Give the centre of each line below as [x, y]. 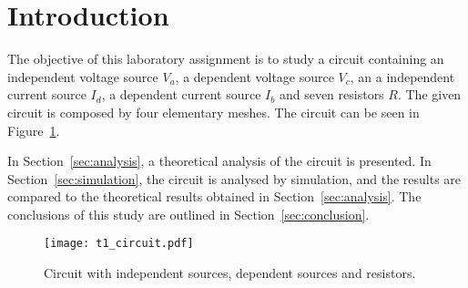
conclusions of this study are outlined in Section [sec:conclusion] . [188, 214]
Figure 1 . [34, 130]
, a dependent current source [181, 94]
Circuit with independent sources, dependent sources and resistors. [230, 273]
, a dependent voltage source [254, 76]
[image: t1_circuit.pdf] [119, 244]
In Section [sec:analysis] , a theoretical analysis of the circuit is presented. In [219, 161]
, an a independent [402, 76]
